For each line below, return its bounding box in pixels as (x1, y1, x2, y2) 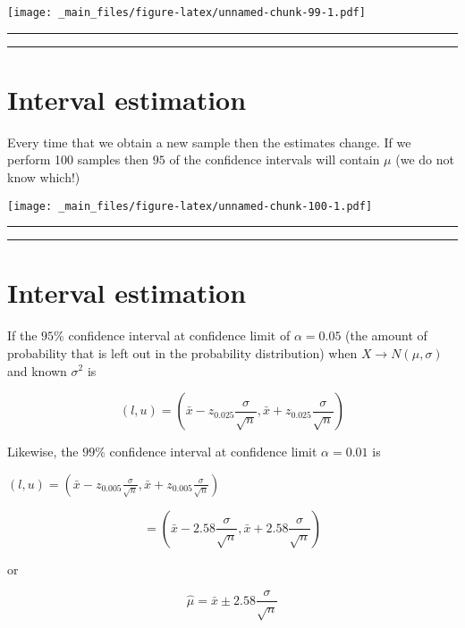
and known (7, 361, 67, 380)
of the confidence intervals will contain (169, 150, 380, 169)
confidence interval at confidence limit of (68, 326, 291, 345)
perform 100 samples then (7, 150, 149, 169)
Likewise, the (7, 442, 79, 461)
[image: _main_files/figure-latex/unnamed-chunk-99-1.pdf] (7, 6, 366, 19)
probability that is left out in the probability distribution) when (7, 343, 358, 362)
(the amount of (345, 326, 427, 345)
